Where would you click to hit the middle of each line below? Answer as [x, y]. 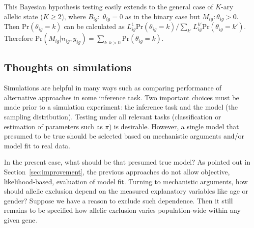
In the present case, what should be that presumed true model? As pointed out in [127, 162]
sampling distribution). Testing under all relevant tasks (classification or [113, 117]
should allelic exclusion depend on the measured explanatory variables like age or [126, 191]
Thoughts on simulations [68, 67]
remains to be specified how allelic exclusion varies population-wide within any [122, 210]
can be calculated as [94, 26]
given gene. [21, 219]
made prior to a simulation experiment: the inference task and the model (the [121, 107]
